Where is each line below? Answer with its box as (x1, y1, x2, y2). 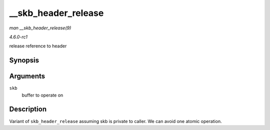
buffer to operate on (21, 92, 63, 98)
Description (9, 105, 47, 114)
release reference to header (9, 43, 67, 49)
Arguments (9, 72, 45, 81)
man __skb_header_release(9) (9, 25, 71, 31)
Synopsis (9, 56, 39, 65)
